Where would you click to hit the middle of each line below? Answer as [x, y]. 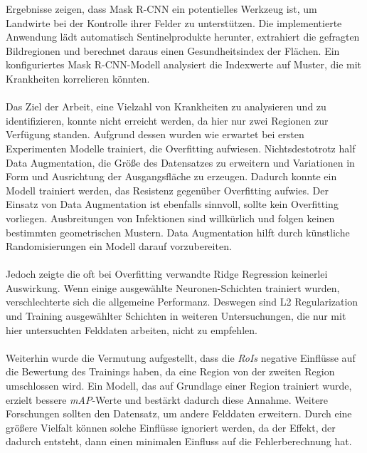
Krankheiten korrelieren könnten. [78, 78]
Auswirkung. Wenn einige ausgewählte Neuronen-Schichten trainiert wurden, [173, 287]
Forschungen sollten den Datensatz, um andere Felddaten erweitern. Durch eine [179, 413]
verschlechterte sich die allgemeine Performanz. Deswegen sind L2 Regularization [182, 302]
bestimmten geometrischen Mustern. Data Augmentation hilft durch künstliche [178, 232]
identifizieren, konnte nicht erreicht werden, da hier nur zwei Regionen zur [167, 120]
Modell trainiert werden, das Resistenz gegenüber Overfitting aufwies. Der [167, 190]
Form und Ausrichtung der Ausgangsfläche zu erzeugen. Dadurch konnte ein [171, 176]
